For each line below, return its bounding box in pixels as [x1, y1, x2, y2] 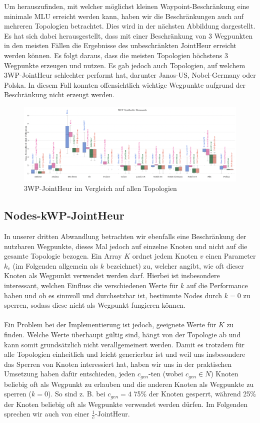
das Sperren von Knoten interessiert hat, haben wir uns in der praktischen [4, 358, 232, 369]
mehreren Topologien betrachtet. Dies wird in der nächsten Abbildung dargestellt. [4, 21, 255, 31]
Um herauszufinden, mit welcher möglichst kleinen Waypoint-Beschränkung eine [4, 1, 249, 11]
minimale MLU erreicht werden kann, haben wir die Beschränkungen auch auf [4, 11, 244, 21]
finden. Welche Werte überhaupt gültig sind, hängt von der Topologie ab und [4, 329, 241, 339]
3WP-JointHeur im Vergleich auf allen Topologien [24, 183, 177, 193]
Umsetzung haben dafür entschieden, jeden [4, 368, 135, 379]
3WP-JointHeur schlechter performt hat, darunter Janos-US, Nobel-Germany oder [4, 70, 256, 80]
